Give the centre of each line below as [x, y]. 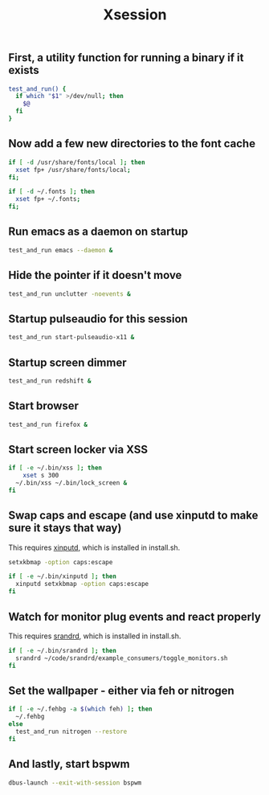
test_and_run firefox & [48, 424]
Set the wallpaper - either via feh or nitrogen [121, 690]
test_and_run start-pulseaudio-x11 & [71, 338]
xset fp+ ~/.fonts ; [48, 199]
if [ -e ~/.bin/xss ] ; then [55, 468]
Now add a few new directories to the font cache [132, 143]
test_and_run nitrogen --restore [71, 731]
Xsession [135, 15]
